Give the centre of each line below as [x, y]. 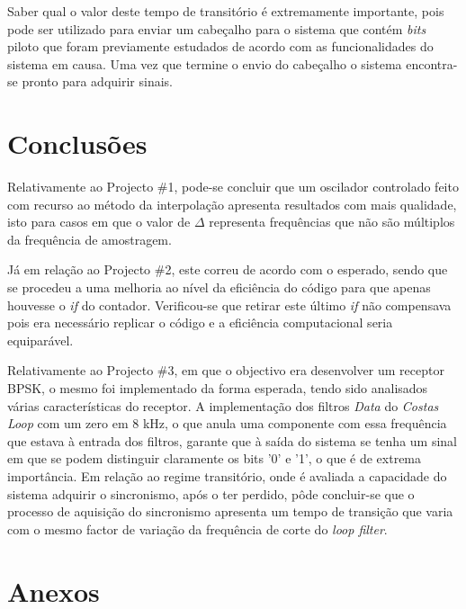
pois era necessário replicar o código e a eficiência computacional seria [200, 322]
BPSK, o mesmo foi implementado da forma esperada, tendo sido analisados [218, 388]
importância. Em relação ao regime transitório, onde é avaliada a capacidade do [227, 476]
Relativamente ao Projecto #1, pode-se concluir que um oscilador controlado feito [233, 187]
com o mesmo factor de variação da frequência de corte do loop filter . [197, 528]
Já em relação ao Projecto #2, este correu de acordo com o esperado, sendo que [228, 269]
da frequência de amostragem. [90, 239]
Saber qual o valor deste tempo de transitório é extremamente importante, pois [226, 11]
